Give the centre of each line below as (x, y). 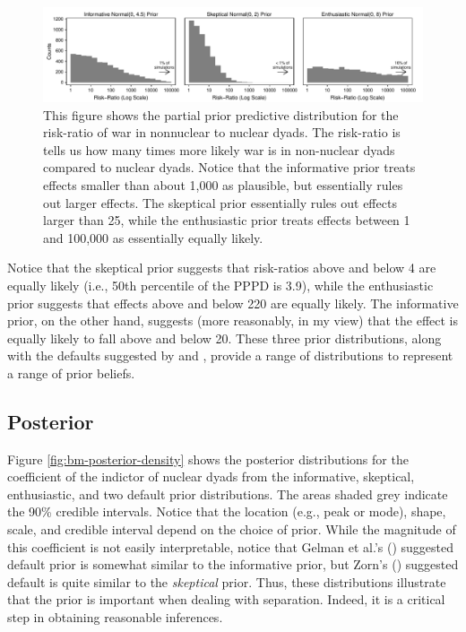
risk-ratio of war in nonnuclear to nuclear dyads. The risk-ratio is (222, 132)
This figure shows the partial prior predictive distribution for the (221, 114)
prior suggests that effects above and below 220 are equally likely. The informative (233, 303)
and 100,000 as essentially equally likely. (153, 237)
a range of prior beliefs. (71, 372)
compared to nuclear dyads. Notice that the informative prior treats (229, 167)
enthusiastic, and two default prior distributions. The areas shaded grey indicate (228, 493)
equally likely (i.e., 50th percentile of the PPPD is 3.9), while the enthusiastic (220, 285)
